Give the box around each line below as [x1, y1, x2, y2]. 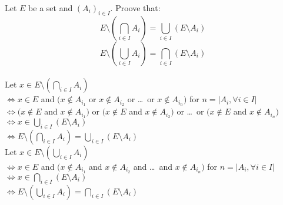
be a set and [28, 2, 73, 14]
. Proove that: [110, 2, 161, 14]
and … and [133, 160, 172, 172]
